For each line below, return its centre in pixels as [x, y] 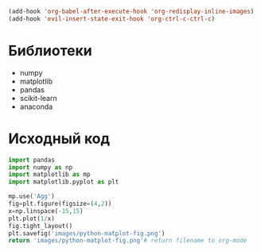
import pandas [32, 160]
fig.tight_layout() [41, 226]
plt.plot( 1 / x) [32, 219]
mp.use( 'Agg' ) [32, 196]
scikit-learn [38, 98]
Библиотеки [51, 50]
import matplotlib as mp [49, 175]
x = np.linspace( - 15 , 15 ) [46, 211]
